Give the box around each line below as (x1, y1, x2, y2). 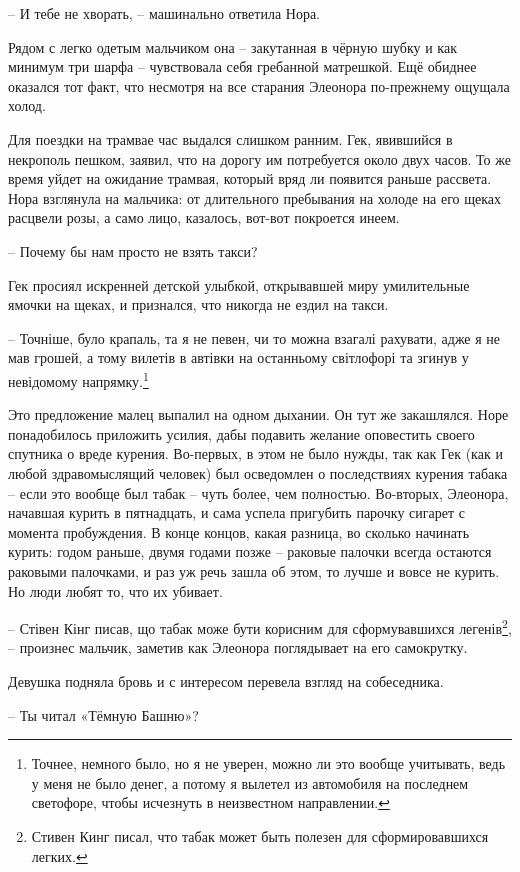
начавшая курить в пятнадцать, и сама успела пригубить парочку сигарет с (8, 502, 465, 523)
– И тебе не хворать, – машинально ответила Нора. (8, 3, 321, 23)
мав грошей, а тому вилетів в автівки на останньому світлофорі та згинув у (8, 347, 469, 368)
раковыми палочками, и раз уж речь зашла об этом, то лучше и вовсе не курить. (8, 560, 500, 581)
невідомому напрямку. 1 (8, 367, 149, 391)
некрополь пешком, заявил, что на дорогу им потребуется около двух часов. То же (8, 148, 511, 169)
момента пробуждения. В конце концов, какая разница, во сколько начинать (8, 521, 470, 542)
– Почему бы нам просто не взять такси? (8, 240, 258, 261)
